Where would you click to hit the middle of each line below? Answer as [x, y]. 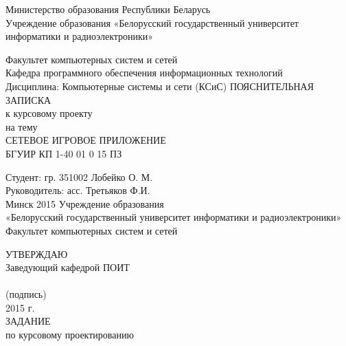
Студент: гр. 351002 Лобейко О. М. [79, 176]
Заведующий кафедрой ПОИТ [68, 267]
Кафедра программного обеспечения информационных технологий [144, 73]
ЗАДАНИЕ [28, 321]
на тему [22, 126]
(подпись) [26, 294]
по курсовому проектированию [70, 335]
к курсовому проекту [49, 113]
